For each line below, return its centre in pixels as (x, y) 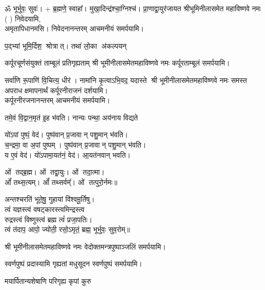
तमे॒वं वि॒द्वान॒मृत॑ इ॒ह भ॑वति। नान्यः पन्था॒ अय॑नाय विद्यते (71, 117)
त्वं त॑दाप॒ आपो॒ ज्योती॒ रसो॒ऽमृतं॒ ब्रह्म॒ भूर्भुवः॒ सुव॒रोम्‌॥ (68, 229)
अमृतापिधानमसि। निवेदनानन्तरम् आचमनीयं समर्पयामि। (74, 28)
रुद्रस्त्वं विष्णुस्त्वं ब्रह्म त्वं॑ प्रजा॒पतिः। (49, 219)
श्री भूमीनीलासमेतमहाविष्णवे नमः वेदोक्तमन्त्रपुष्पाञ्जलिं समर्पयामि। (85, 246)
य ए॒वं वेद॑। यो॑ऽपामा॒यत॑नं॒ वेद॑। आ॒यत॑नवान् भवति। (68, 154)
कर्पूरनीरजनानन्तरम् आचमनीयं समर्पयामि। (58, 100)
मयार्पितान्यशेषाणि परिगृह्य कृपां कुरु (48, 281)
